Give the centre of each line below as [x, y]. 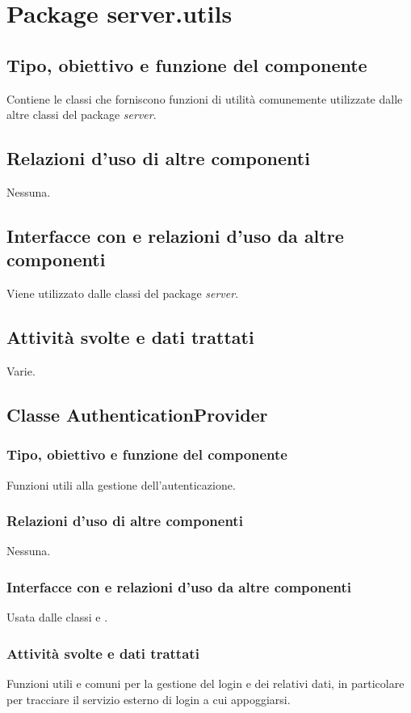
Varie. [21, 370]
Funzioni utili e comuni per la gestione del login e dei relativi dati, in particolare [205, 683]
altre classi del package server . [82, 115]
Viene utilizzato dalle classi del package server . [123, 293]
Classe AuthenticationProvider [137, 414]
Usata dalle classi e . [57, 617]
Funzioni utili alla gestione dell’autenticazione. [121, 484]
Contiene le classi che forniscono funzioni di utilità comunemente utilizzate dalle [205, 98]
